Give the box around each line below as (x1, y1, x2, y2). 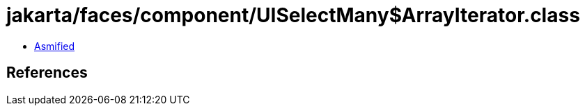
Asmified (34, 40, 75, 52)
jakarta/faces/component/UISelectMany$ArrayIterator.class (6, 3, 580, 27)
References (6, 64, 88, 82)
